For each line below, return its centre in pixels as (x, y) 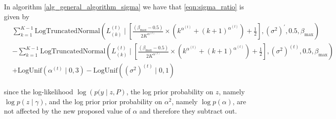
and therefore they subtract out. (188, 111)
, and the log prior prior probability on (104, 101)
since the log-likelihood (39, 92)
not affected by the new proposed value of (67, 111)
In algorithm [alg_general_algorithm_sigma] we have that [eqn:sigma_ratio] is (124, 6)
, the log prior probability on (170, 92)
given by (17, 16)
